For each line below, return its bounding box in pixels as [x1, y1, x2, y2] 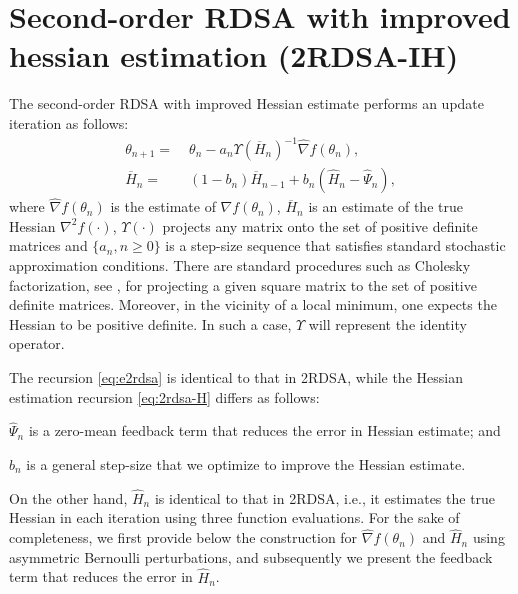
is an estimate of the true [308, 196, 463, 217]
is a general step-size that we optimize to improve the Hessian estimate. [26, 454, 466, 475]
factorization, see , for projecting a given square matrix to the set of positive [9, 274, 477, 295]
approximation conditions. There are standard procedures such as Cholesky [9, 255, 471, 276]
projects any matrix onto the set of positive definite [162, 215, 478, 236]
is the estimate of [110, 196, 216, 217]
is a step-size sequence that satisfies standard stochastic [165, 235, 506, 256]
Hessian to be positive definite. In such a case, [9, 313, 292, 334]
